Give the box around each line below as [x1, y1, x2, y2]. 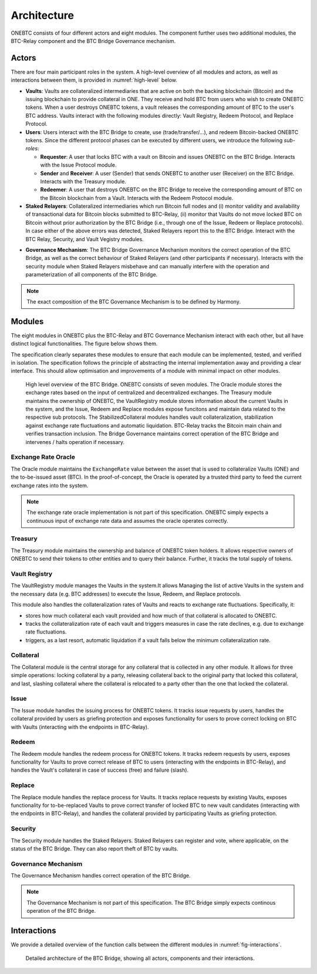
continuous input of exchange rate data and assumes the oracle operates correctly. [26, 517, 228, 524]
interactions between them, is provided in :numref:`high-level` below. [11, 76, 177, 84]
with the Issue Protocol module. [40, 162, 117, 169]
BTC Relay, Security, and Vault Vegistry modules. [25, 235, 144, 242]
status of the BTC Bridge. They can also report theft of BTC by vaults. [11, 845, 178, 852]
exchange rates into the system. [11, 482, 89, 489]
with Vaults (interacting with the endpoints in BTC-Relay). [11, 723, 149, 730]
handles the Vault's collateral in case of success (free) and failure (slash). [11, 766, 189, 773]
